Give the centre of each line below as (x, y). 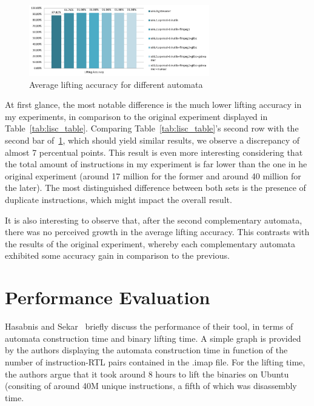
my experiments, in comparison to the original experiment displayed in (136, 116)
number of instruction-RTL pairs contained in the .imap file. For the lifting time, (155, 361)
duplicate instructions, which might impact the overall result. (119, 200)
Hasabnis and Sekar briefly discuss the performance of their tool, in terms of (149, 326)
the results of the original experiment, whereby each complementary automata (150, 243)
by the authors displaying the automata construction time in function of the (146, 350)
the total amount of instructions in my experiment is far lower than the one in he (156, 164)
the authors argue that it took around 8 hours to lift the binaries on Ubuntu (147, 374)
